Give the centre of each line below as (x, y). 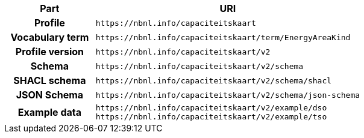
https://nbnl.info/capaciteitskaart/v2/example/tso (211, 117)
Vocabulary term (50, 37)
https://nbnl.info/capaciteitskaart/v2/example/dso (211, 108)
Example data (49, 112)
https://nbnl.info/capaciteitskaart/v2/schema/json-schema (228, 95)
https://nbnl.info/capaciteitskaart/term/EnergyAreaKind (223, 37)
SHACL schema (50, 80)
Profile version (49, 52)
